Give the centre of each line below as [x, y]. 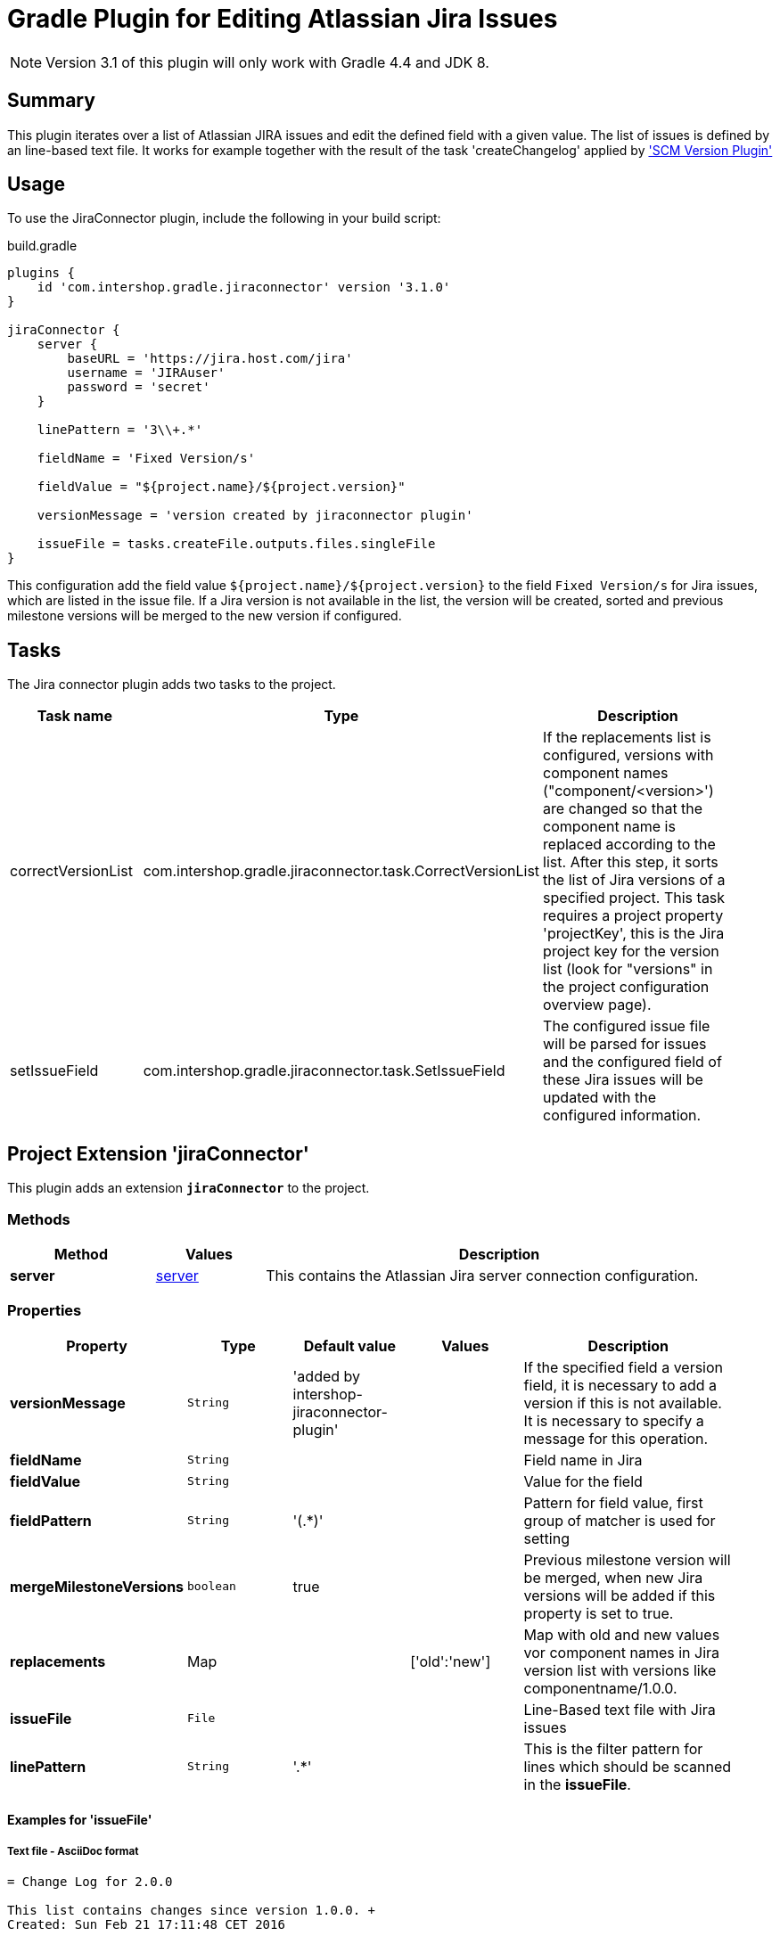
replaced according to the [629, 845]
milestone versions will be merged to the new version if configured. [205, 616]
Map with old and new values [622, 1634]
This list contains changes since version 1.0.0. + [192, 1911]
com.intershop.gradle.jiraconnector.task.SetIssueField [324, 1071]
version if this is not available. [623, 1403]
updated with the [600, 1098]
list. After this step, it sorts [631, 862]
